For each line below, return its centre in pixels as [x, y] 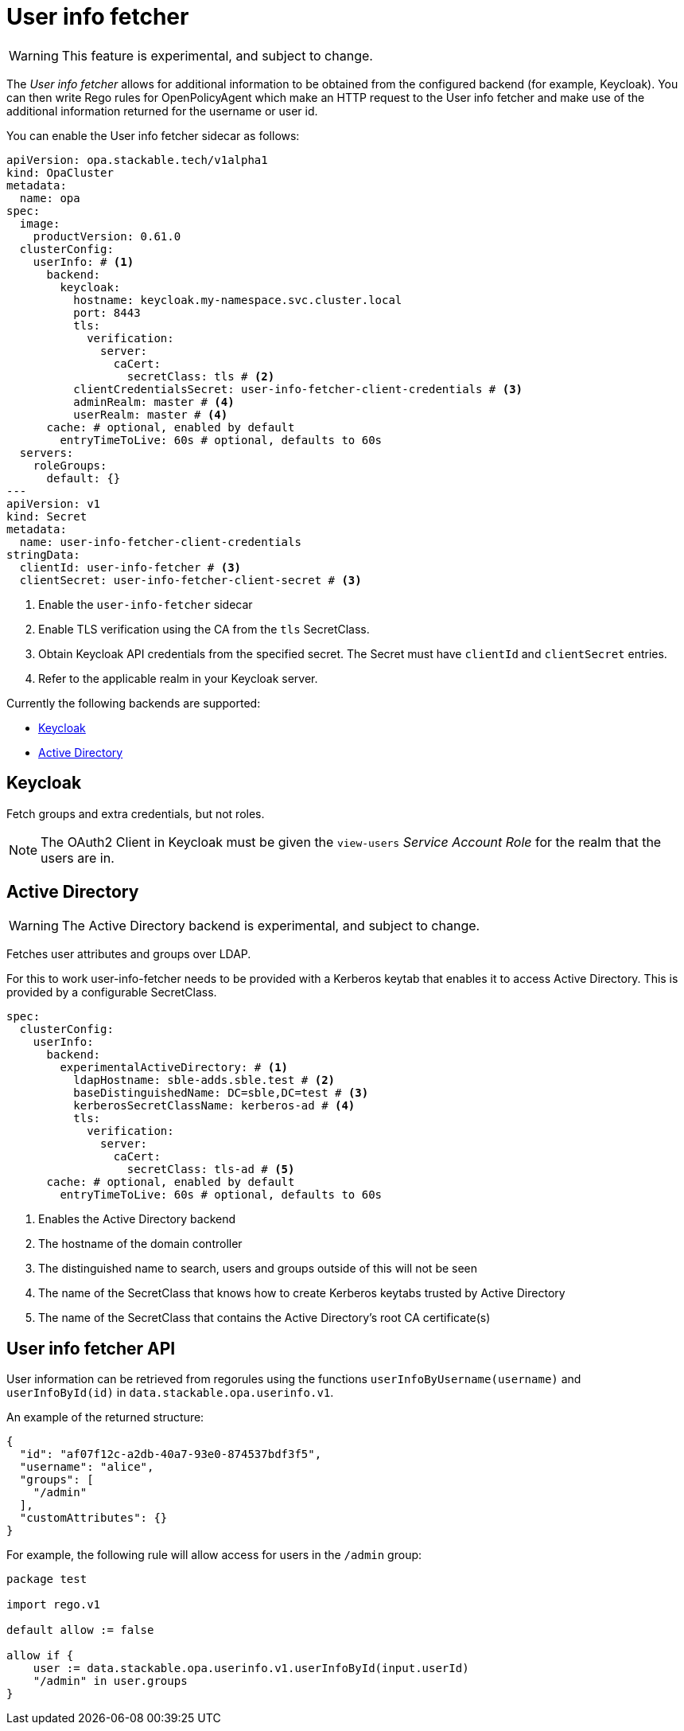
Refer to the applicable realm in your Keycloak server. [178, 678]
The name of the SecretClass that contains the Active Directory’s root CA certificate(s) [264, 1318]
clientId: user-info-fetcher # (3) [130, 567]
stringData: [43, 554]
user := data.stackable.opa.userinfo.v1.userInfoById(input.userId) [251, 1669]
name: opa [50, 198]
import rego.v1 [54, 1605]
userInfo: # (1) [84, 261]
